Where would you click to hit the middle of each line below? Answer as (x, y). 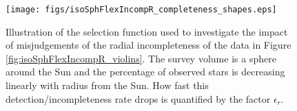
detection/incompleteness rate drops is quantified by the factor (138, 98)
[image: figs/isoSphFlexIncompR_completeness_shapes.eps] (141, 10)
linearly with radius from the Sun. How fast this (107, 85)
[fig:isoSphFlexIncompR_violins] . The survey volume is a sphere (141, 58)
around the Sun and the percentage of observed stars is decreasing (145, 72)
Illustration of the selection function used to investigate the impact (147, 31)
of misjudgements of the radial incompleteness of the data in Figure (148, 45)
